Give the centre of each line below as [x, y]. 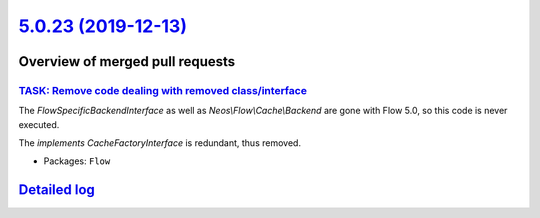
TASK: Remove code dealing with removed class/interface [162, 90]
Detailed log [56, 190]
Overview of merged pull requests [127, 61]
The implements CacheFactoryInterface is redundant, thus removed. [160, 143]
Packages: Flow [77, 161]
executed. [39, 124]
